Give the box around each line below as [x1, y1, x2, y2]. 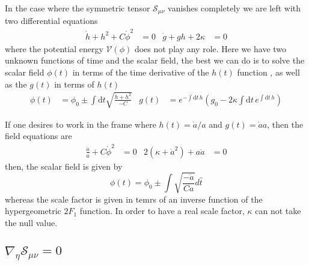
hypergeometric [5, 204, 61, 217]
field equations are [5, 130, 72, 142]
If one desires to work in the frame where [5, 118, 156, 130]
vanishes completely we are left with [168, 2, 301, 14]
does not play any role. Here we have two [134, 42, 287, 55]
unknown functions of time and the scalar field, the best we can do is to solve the [5, 54, 305, 67]
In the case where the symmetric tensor [5, 2, 150, 14]
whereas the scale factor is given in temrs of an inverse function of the [5, 192, 263, 205]
